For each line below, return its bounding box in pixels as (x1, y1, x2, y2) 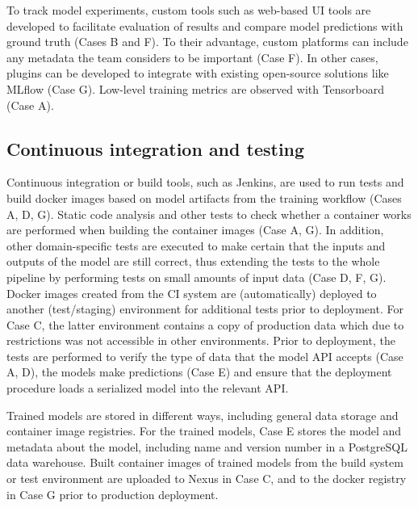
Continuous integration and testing (6, 136, 305, 161)
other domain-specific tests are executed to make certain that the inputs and (6, 237, 386, 254)
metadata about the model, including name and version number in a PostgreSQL (6, 438, 408, 455)
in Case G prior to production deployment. (6, 485, 219, 502)
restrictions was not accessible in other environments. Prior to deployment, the (6, 332, 395, 349)
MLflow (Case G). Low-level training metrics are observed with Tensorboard (6, 80, 385, 97)
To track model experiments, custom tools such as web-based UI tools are (6, 2, 371, 18)
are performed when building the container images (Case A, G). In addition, (6, 221, 384, 238)
